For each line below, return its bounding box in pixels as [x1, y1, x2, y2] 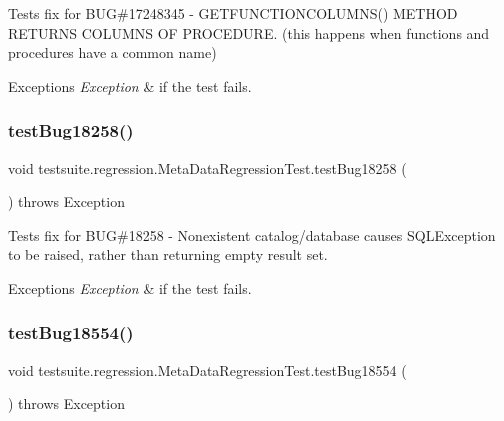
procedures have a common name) [8, 42, 217, 63]
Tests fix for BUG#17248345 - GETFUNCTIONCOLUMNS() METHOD [8, 3, 458, 23]
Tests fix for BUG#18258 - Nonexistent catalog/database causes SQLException [8, 224, 496, 245]
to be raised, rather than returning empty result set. [8, 244, 328, 265]
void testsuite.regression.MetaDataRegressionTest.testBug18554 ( [8, 359, 407, 380]
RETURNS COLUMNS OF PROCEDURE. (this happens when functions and [8, 22, 490, 43]
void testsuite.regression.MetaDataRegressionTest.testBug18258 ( [8, 157, 407, 178]
